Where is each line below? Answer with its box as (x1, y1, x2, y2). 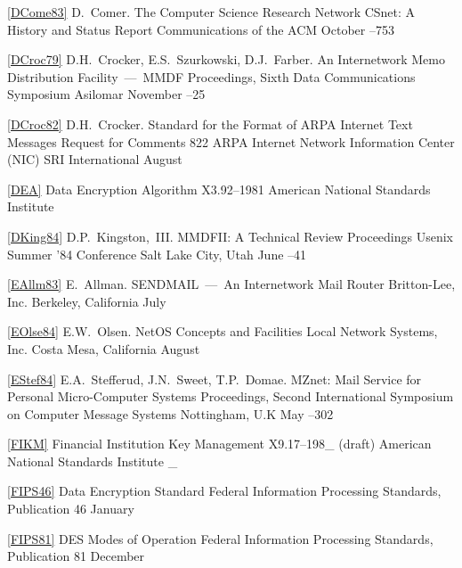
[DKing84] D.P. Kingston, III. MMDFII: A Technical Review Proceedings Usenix (7, 226, 454, 245)
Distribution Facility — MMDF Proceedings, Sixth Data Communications (7, 67, 416, 86)
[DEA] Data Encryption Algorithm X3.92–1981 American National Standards (7, 179, 431, 198)
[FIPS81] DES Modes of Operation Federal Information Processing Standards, (7, 529, 434, 547)
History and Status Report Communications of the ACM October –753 (7, 20, 394, 38)
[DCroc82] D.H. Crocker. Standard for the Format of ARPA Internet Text (7, 114, 413, 133)
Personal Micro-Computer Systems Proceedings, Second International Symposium (7, 387, 454, 406)
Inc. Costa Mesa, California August (7, 339, 200, 358)
